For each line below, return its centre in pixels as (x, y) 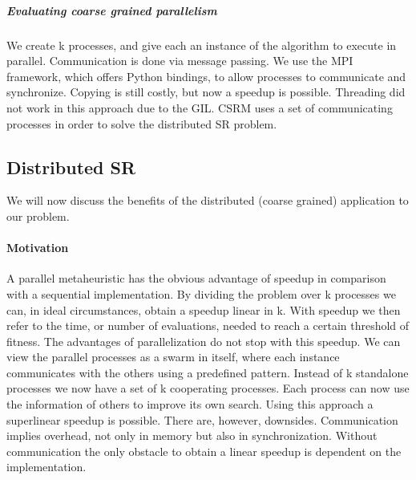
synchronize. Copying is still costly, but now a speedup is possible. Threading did (206, 92)
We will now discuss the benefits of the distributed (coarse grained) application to (208, 200)
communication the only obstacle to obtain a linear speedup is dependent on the (204, 451)
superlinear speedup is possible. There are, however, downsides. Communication (202, 419)
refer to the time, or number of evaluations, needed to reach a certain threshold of (208, 325)
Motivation (38, 248)
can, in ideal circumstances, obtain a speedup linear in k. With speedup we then (204, 309)
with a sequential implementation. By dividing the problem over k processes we (201, 293)
